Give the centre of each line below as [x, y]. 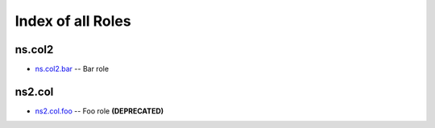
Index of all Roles [73, 21]
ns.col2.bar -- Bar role [72, 69]
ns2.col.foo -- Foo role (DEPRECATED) [99, 111]
